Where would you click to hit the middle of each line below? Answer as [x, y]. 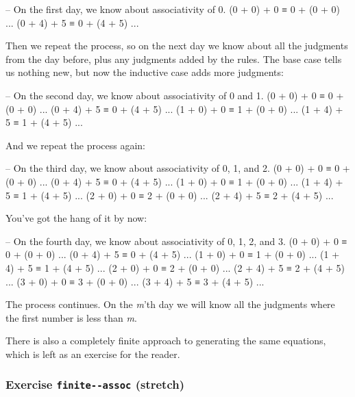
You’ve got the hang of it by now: [76, 218]
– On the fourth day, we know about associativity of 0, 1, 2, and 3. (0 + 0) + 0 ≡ [176, 241]
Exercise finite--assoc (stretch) [95, 384]
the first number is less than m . [71, 317]
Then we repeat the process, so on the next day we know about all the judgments [177, 46]
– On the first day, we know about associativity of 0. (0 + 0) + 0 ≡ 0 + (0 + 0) [173, 9]
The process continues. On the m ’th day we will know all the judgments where [170, 304]
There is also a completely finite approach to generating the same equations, [166, 341]
